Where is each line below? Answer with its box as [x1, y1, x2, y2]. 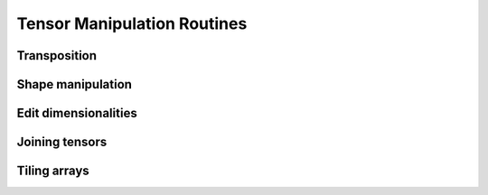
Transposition [16, 48, 98, 63]
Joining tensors [16, 135, 108, 150]
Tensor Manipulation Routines [16, 14, 248, 33]
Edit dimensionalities [16, 106, 137, 121]
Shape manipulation [16, 77, 133, 92]
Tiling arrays [16, 163, 89, 179]
